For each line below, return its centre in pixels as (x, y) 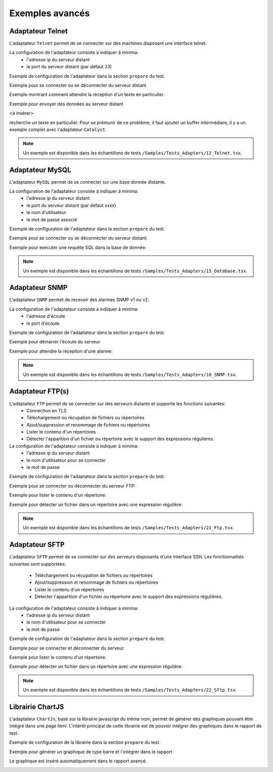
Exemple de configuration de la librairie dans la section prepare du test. (85, 742)
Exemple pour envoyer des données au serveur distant (66, 104)
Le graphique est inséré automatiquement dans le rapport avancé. (78, 761)
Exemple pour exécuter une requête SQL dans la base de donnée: (78, 247)
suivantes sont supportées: (38, 564)
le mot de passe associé (52, 220)
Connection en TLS (47, 410)
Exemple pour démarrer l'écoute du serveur (55, 342)
